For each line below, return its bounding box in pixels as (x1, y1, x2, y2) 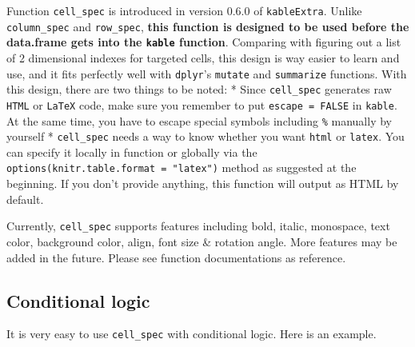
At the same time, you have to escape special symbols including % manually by (6, 112, 392, 129)
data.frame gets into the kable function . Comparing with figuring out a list (6, 34, 401, 50)
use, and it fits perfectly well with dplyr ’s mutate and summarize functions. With (6, 65, 407, 82)
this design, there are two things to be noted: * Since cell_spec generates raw (6, 81, 392, 98)
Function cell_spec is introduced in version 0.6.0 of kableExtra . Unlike (6, 2, 362, 18)
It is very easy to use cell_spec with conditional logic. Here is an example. (6, 325, 377, 342)
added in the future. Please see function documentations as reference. (6, 249, 346, 265)
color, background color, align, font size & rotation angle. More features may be (6, 233, 397, 249)
